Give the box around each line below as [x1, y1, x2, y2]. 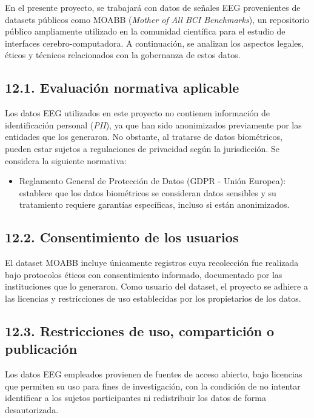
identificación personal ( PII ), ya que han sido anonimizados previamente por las [5, 118, 302, 131]
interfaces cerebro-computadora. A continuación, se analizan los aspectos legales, [5, 36, 304, 49]
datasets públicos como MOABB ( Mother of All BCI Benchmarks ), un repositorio [5, 13, 309, 25]
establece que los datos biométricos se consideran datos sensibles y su [19, 186, 276, 199]
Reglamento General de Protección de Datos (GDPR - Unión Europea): [19, 174, 286, 187]
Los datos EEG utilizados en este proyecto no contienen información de [5, 107, 270, 119]
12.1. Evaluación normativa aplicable [5, 78, 239, 97]
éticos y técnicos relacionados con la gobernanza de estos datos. [5, 48, 241, 61]
